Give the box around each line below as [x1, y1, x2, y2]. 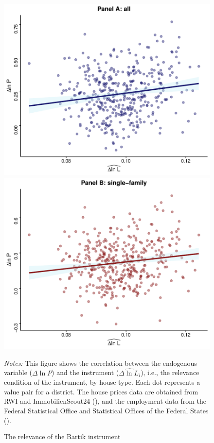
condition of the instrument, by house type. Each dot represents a [4, 377, 200, 387]
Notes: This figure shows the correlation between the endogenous [4, 358, 197, 368]
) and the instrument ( [52, 367, 119, 377]
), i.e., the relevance [141, 367, 199, 377]
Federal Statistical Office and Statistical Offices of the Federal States [4, 406, 209, 416]
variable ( [4, 367, 32, 377]
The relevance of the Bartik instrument [4, 431, 121, 442]
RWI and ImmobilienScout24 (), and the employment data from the [4, 396, 206, 406]
